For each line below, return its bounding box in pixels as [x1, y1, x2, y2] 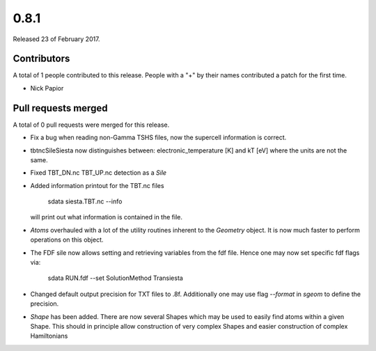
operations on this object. [30, 235, 104, 244]
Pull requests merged [13, 102, 108, 114]
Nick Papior [30, 84, 64, 92]
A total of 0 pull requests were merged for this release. [13, 120, 170, 129]
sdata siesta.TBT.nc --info [47, 197, 123, 205]
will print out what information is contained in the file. [30, 213, 182, 221]
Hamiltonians [30, 331, 68, 341]
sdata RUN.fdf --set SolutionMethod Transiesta [47, 274, 184, 282]
